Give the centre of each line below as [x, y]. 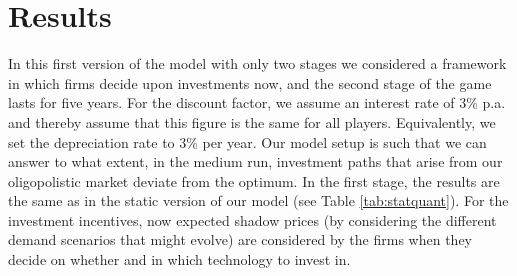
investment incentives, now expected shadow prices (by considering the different [252, 219]
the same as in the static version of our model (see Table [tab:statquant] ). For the [258, 200]
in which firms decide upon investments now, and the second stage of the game [250, 82]
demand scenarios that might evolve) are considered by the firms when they [240, 239]
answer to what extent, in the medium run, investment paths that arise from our [255, 161]
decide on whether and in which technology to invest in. [179, 259]
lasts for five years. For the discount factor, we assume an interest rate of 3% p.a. [257, 102]
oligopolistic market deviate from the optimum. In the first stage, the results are [254, 180]
